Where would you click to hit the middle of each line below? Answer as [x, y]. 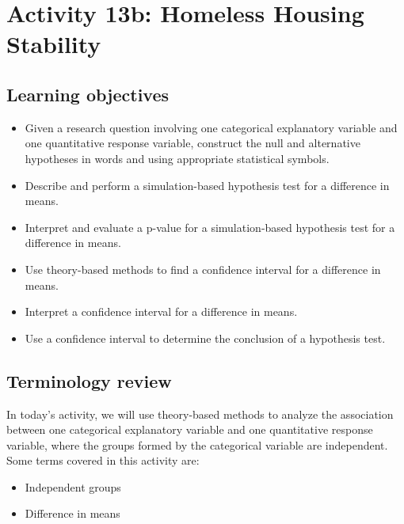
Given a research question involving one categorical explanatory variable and [211, 127]
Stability [54, 44]
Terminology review [89, 380]
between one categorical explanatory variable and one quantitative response [190, 429]
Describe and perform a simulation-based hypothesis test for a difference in [207, 185]
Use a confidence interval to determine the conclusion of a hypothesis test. [205, 338]
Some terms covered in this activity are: [103, 460]
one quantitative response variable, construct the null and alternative [192, 143]
